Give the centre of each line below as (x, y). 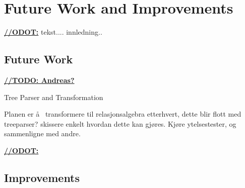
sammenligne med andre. (42, 133)
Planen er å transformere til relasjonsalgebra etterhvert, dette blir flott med (123, 114)
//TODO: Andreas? (39, 80)
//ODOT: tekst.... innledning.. (53, 32)
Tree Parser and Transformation (54, 97)
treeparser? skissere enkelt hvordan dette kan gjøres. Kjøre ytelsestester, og (120, 123)
